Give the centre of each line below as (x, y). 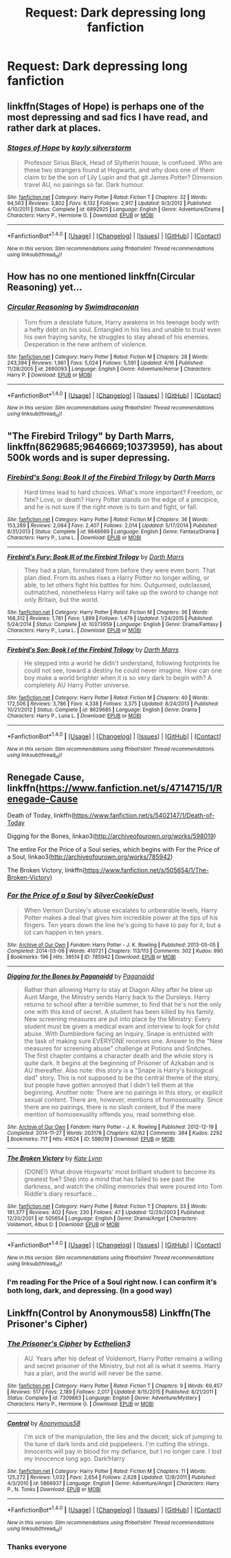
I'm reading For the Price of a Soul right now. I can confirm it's (112, 1282)
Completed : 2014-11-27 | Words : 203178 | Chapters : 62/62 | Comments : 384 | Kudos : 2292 (115, 1133)
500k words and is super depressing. (89, 457)
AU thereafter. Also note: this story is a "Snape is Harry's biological (119, 1071)
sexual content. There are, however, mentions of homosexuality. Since (123, 1100)
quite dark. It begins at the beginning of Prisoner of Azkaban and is (119, 1063)
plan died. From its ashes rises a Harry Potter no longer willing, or (117, 578)
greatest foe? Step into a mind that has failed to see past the (109, 1179)
